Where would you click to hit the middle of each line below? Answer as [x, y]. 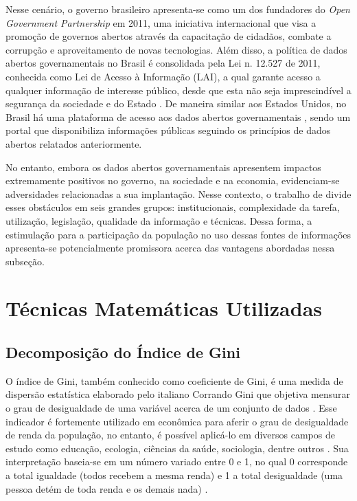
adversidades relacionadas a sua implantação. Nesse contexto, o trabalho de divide [178, 193]
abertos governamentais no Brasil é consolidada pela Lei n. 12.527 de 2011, [163, 63]
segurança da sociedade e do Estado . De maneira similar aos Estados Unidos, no [176, 103]
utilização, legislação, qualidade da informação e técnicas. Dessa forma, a [159, 220]
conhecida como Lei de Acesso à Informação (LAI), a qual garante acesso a [163, 76]
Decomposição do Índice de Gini [123, 352]
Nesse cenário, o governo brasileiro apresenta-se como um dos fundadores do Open [178, 9]
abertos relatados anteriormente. [74, 143]
